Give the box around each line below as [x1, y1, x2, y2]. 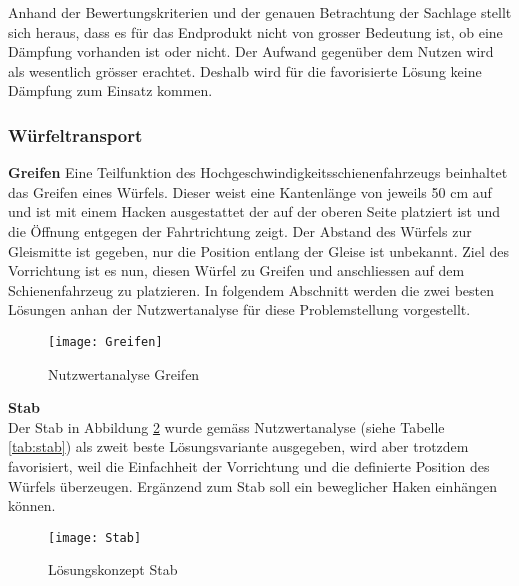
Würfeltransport [8, 122, 143, 147]
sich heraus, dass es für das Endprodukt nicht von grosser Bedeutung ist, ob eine [8, 21, 503, 42]
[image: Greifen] [48, 334, 163, 349]
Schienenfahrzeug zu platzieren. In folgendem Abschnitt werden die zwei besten [8, 279, 494, 300]
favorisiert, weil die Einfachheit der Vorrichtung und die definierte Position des [8, 455, 490, 476]
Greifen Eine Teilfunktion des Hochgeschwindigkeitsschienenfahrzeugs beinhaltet [8, 162, 508, 183]
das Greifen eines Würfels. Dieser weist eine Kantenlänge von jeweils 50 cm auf [8, 181, 492, 202]
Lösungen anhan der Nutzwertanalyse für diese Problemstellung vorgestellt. [8, 299, 471, 320]
